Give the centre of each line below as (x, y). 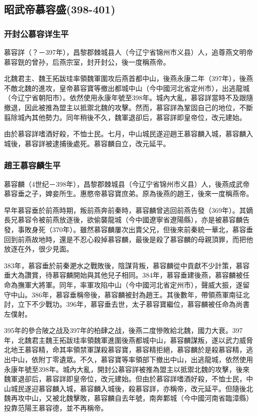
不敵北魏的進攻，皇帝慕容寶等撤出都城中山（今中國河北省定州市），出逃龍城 (127, 88)
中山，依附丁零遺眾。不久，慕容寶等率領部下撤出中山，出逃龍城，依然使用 (132, 359)
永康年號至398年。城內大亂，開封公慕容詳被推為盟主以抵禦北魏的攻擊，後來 (127, 369)
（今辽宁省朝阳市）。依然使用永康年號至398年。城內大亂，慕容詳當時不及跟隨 (128, 98)
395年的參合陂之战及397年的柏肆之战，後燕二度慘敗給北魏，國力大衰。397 (123, 330)
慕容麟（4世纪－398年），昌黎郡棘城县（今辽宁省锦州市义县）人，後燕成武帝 (127, 184)
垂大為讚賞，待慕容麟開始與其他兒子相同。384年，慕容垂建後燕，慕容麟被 (123, 275)
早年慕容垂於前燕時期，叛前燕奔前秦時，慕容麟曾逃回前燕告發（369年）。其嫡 (128, 210)
